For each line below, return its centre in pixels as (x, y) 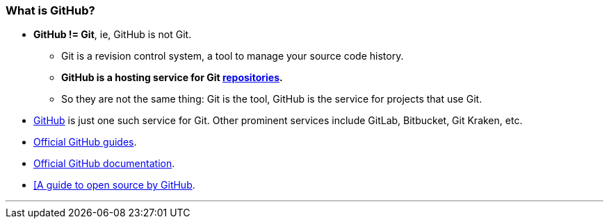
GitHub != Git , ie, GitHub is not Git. (113, 35)
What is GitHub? (50, 10)
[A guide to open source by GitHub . (114, 185)
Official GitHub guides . (85, 142)
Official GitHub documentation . (104, 164)
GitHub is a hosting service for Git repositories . (172, 78)
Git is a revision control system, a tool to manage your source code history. (233, 56)
